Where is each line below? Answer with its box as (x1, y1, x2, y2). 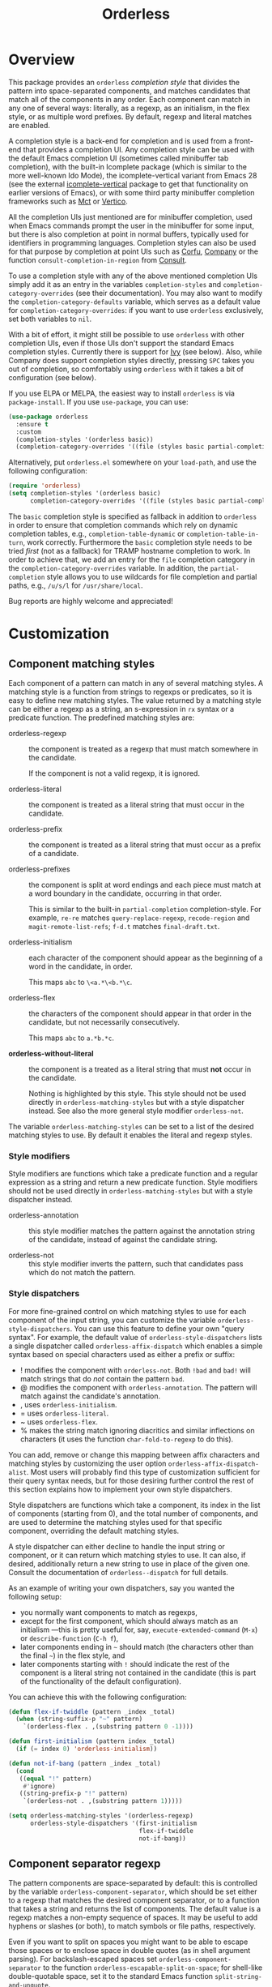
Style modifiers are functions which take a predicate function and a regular (8, 1169, 258, 1179)
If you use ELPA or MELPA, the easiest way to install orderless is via (8, 388, 235, 398)
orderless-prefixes (8, 864, 70, 874)
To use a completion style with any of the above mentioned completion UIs (8, 271, 257, 280)
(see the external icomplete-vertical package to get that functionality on (8, 179, 249, 189)
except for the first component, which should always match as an (19, 1616, 239, 1625)
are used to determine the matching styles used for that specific (8, 1517, 223, 1527)
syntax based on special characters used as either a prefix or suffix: (8, 1349, 236, 1359)
